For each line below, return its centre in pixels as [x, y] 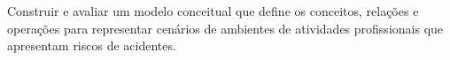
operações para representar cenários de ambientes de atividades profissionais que [225, 28]
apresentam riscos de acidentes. [92, 45]
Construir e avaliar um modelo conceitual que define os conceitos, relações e [213, 11]
